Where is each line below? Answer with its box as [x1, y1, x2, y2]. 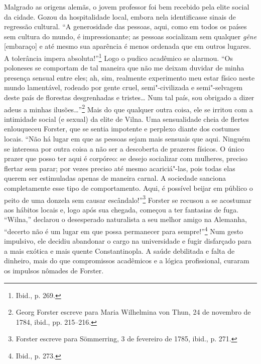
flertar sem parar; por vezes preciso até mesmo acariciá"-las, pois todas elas [4, 163, 235, 173]
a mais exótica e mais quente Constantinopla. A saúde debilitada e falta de [4, 245, 235, 256]
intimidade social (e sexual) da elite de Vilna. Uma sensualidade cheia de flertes [4, 113, 249, 124]
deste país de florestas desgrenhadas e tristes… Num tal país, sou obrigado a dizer [4, 92, 254, 102]
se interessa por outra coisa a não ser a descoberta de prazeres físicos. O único [4, 143, 244, 154]
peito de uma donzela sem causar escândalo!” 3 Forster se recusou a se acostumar [4, 193, 251, 205]
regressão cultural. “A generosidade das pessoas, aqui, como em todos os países [4, 21, 247, 32]
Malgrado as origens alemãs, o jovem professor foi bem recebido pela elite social [4, 2, 249, 12]
